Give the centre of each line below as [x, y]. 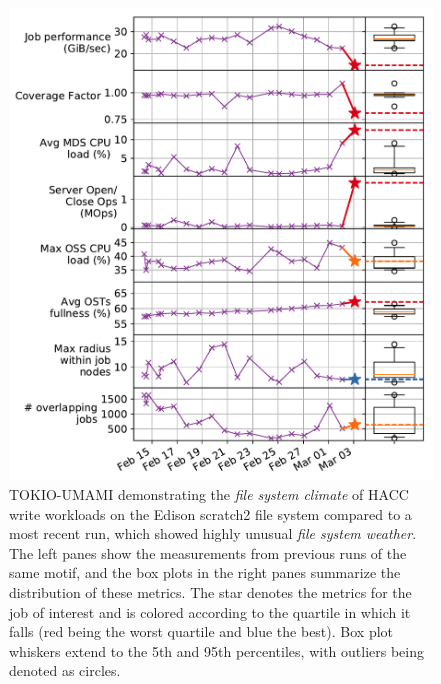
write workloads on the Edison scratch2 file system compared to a [210, 513]
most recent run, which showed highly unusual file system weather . [213, 533]
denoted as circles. [65, 670]
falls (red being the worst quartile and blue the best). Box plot [201, 631]
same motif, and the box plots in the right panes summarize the [205, 572]
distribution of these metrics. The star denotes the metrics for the [210, 592]
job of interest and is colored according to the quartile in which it [210, 611]
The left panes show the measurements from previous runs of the [208, 552]
